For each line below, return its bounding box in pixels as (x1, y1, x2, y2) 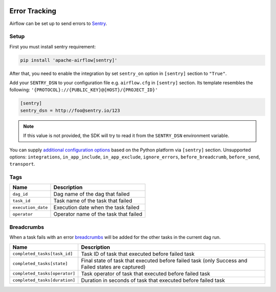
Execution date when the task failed (53, 204, 140, 211)
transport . (9, 161, 35, 167)
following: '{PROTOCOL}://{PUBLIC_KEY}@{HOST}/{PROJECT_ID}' (9, 87, 158, 93)
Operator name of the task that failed (53, 210, 143, 218)
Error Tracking (9, 7, 56, 15)
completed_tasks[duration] (12, 278, 76, 283)
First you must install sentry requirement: (9, 43, 96, 49)
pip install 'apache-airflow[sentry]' (20, 57, 118, 63)
